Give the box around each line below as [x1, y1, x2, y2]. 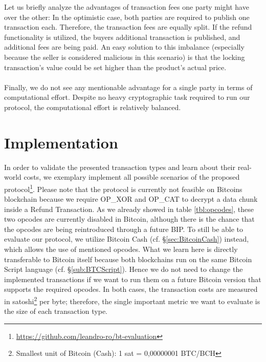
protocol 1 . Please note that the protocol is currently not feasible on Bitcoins [4, 182, 242, 194]
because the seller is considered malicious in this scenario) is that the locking [4, 51, 245, 62]
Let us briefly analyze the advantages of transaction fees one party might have [4, 2, 249, 12]
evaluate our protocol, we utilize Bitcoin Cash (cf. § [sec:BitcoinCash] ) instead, [4, 233, 249, 244]
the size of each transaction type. [4, 306, 108, 316]
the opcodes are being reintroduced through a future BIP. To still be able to [4, 223, 243, 234]
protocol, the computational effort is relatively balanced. [4, 101, 181, 112]
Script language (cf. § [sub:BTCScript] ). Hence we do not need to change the [4, 264, 243, 274]
